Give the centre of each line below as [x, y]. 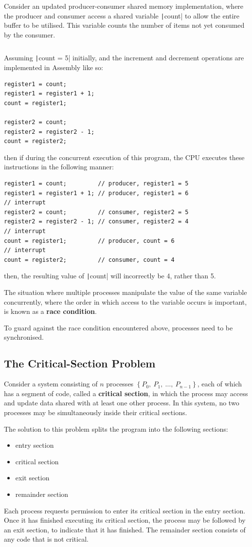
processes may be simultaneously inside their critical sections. [96, 412]
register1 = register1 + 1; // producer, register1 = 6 [96, 193]
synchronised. [24, 337]
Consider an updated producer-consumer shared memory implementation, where [124, 6]
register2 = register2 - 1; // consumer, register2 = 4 [96, 222]
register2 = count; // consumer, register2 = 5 [96, 212]
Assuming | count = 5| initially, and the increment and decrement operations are [124, 58]
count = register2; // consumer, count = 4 [89, 260]
